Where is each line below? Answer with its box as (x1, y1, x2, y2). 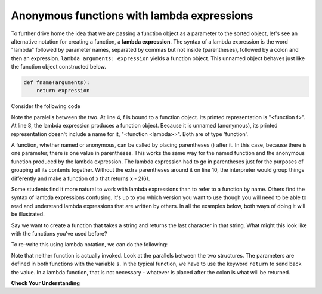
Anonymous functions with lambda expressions (11, 9, 253, 22)
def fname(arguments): (23, 79, 90, 86)
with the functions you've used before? (11, 230, 107, 237)
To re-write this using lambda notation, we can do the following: (11, 241, 168, 248)
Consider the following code (11, 103, 80, 110)
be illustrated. (11, 211, 45, 218)
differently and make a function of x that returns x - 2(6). (11, 175, 150, 182)
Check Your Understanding (11, 279, 80, 286)
